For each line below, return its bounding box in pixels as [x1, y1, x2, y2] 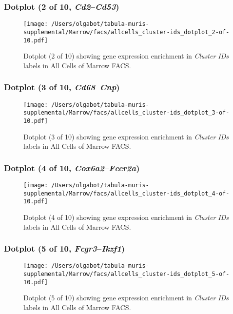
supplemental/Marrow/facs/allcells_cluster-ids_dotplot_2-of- [23, 28, 230, 36]
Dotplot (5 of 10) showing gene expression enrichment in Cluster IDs [23, 293, 229, 303]
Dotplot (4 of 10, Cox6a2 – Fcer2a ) [4, 161, 140, 174]
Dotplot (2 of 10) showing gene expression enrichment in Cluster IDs [23, 51, 229, 61]
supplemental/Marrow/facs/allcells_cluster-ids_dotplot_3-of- [23, 109, 230, 117]
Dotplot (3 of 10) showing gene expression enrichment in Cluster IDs [23, 131, 229, 141]
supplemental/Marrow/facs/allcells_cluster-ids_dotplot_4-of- [23, 190, 230, 197]
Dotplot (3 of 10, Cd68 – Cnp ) [4, 81, 120, 93]
